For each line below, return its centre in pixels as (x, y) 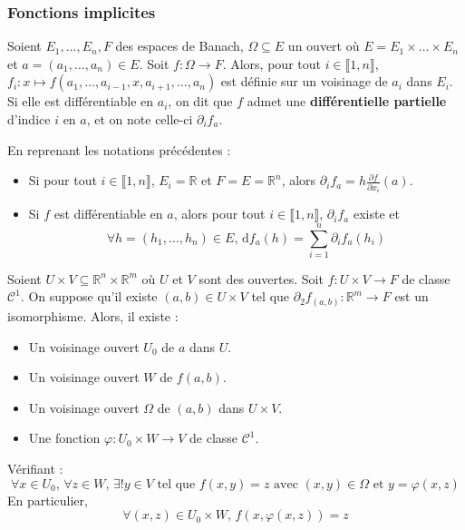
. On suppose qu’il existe (89, 296)
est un (412, 296)
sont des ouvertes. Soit (261, 278)
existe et (376, 214)
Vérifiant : (35, 468)
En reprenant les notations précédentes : (119, 149)
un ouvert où (324, 46)
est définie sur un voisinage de (304, 81)
